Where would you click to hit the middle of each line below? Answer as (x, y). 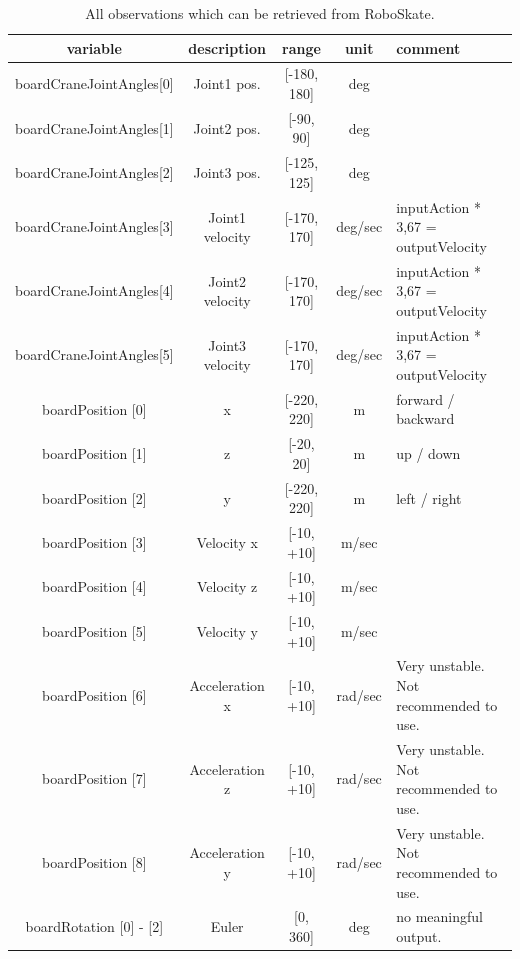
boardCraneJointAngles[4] (94, 290)
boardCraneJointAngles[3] (94, 226)
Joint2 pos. (227, 127)
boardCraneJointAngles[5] (94, 354)
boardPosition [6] (94, 694)
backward (425, 418)
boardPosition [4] (94, 586)
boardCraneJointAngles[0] (94, 83)
